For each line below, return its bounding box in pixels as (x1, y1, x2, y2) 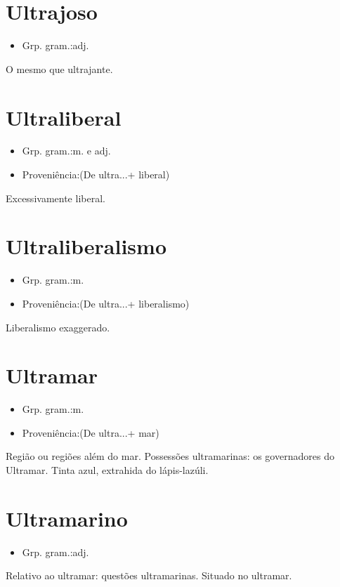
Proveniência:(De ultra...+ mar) (22, 425, 159, 440)
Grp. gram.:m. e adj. (22, 143, 111, 158)
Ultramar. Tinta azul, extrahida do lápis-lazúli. (6, 463, 209, 477)
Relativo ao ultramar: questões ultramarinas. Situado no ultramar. (6, 568, 292, 583)
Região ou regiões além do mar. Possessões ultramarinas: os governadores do (6, 449, 334, 463)
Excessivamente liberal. (6, 190, 105, 205)
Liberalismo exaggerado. (6, 319, 110, 334)
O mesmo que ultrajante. (6, 61, 113, 76)
